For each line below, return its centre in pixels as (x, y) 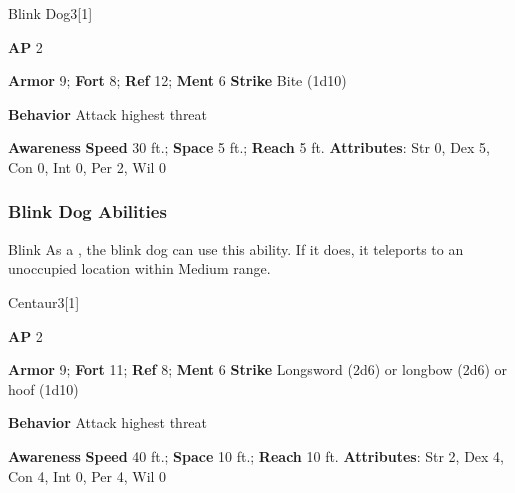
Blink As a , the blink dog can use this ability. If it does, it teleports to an (236, 248)
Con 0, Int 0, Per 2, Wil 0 (87, 166)
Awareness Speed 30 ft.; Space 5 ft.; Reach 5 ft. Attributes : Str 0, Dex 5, (249, 147)
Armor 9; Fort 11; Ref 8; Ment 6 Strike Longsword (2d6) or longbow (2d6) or (258, 369)
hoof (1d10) (43, 388)
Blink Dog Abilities (87, 211)
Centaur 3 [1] (44, 301)
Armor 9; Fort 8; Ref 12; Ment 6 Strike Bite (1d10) (177, 80)
